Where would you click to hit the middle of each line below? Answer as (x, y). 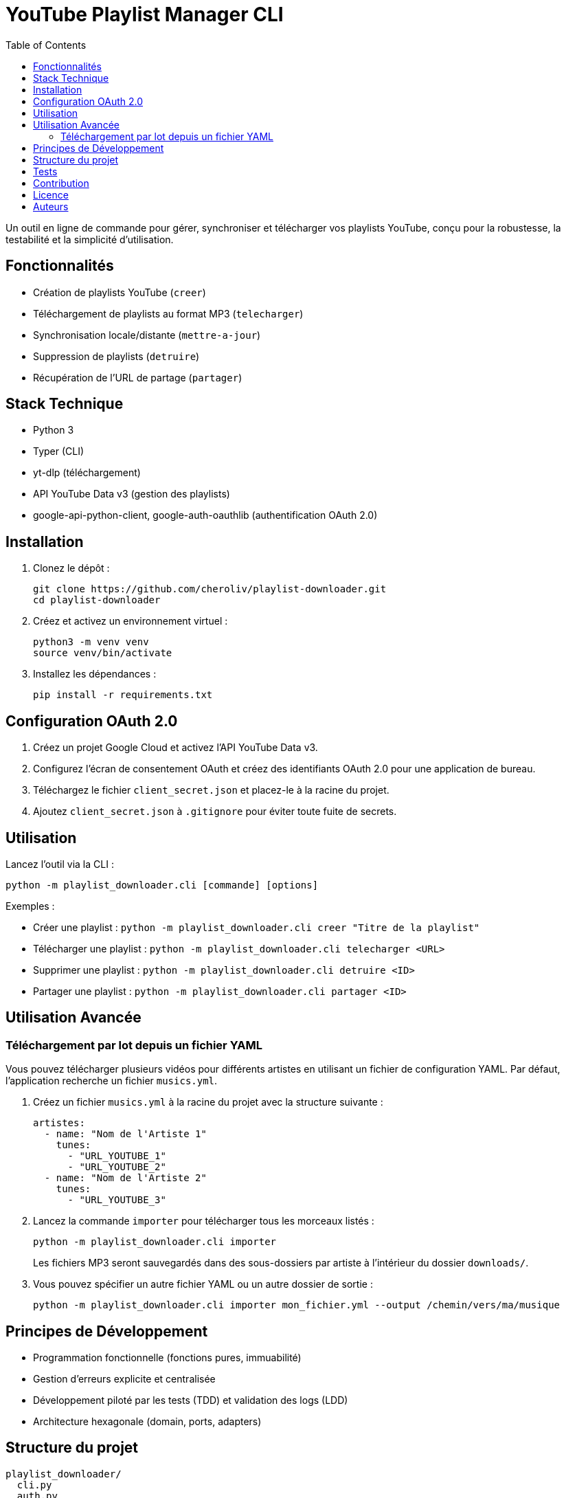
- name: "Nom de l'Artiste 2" (125, 1178)
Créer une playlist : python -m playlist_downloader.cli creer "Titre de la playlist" (257, 927)
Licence (51, 194)
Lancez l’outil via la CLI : (60, 864)
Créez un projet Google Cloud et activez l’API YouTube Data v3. (176, 748)
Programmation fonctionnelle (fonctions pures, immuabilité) (167, 1358)
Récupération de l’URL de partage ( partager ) (138, 377)
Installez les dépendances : (95, 674)
